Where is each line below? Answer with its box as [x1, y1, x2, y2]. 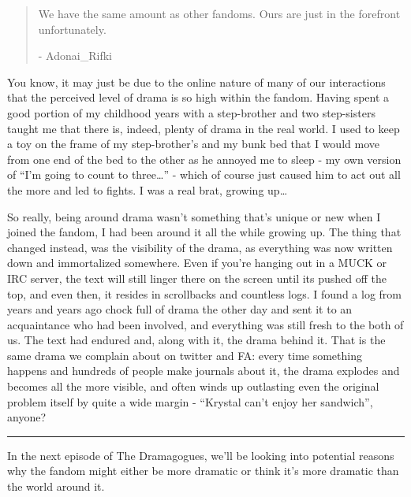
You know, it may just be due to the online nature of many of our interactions [7, 73, 386, 90]
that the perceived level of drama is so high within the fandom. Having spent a [7, 89, 390, 106]
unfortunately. [38, 20, 106, 37]
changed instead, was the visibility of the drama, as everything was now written [7, 239, 393, 255]
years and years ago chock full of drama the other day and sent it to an [7, 301, 353, 317]
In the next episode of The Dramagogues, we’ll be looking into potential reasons [7, 447, 394, 463]
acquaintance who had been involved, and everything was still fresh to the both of [7, 316, 404, 332]
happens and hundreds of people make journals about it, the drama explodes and [7, 362, 400, 379]
